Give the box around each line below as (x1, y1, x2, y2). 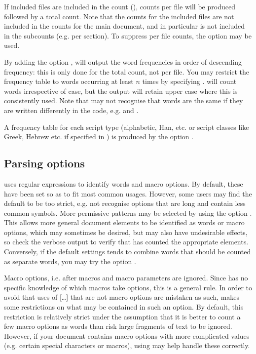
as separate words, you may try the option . (4, 256, 136, 266)
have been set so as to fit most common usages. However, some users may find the (4, 188, 252, 198)
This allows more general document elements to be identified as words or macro (4, 217, 245, 228)
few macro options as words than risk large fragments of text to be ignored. (4, 321, 232, 331)
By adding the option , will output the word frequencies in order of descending (4, 56, 242, 67)
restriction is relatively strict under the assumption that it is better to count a (4, 311, 241, 321)
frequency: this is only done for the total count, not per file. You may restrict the (4, 66, 250, 77)
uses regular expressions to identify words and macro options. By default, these (4, 178, 243, 189)
